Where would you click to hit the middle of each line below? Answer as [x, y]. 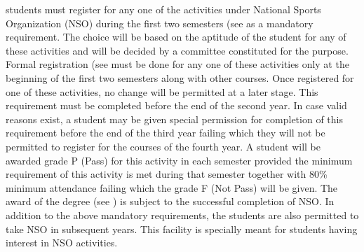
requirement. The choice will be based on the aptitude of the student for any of [176, 37]
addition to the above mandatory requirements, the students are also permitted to [182, 215]
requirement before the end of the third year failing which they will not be [166, 133]
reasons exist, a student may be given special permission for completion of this [174, 119]
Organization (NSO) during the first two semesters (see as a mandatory [160, 23]
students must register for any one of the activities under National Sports [163, 9]
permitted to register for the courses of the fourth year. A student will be [163, 146]
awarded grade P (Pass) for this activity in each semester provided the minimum [179, 160]
